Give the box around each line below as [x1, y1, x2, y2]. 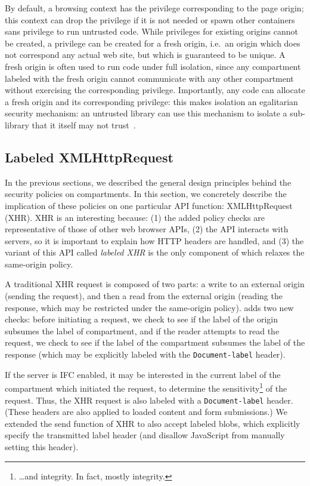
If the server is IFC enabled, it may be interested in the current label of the [5, 368, 281, 380]
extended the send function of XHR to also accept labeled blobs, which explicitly [5, 417, 300, 429]
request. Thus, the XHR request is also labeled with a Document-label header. [5, 393, 293, 406]
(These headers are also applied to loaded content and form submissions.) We [5, 405, 287, 418]
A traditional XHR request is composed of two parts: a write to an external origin [5, 278, 305, 290]
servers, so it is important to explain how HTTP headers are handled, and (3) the [5, 234, 304, 247]
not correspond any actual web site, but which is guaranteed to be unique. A [5, 48, 286, 61]
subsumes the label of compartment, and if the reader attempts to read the [5, 324, 280, 337]
